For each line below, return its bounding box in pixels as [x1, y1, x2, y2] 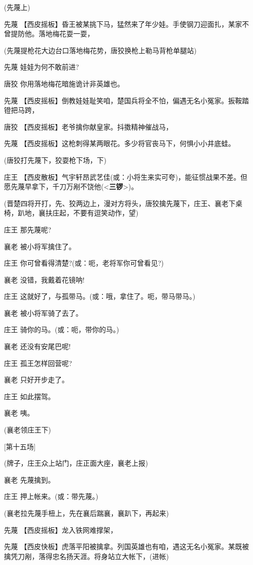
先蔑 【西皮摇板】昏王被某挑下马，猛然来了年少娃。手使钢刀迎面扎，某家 [4, 18, 242, 29]
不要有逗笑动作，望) [73, 208, 139, 218]
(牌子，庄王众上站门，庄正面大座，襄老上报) [4, 458, 148, 468]
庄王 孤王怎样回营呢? [4, 357, 72, 368]
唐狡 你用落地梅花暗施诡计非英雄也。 [4, 78, 124, 88]
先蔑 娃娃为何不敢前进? [4, 62, 79, 72]
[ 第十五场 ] [4, 441, 36, 451]
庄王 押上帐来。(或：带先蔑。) [4, 491, 99, 501]
